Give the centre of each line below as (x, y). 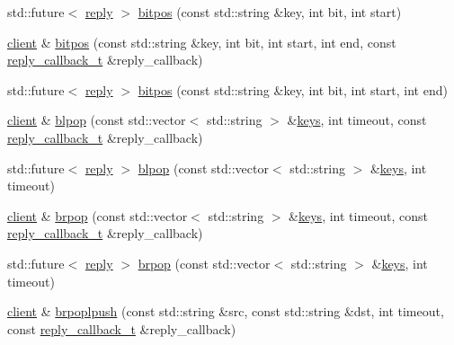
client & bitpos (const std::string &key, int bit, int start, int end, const (202, 42)
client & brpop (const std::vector (98, 215)
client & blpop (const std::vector (97, 120)
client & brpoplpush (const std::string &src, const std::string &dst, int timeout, (226, 311)
